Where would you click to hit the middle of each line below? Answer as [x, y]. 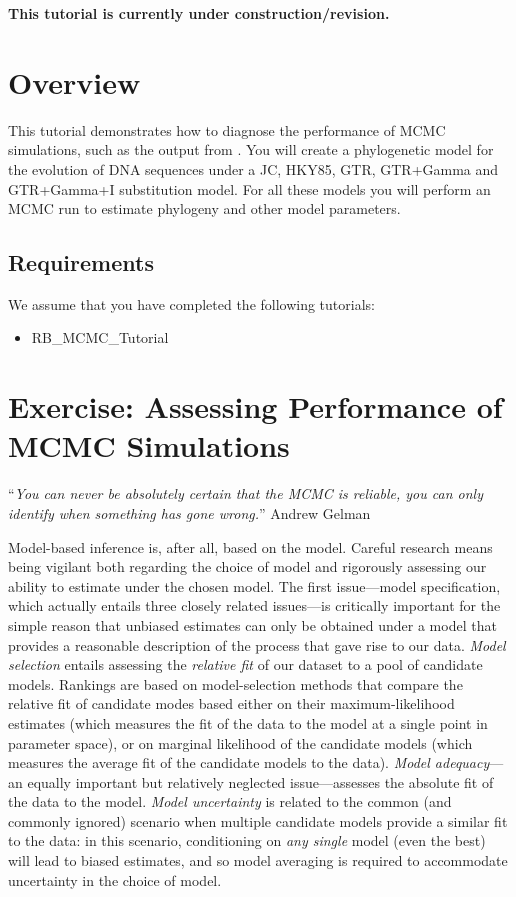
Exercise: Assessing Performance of [255, 406]
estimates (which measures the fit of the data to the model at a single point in [248, 722]
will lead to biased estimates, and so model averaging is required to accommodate [258, 860]
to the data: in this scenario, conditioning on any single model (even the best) [247, 840]
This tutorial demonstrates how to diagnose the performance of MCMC [227, 129]
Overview [74, 81]
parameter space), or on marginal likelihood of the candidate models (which [240, 742]
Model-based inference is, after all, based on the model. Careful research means [250, 546]
